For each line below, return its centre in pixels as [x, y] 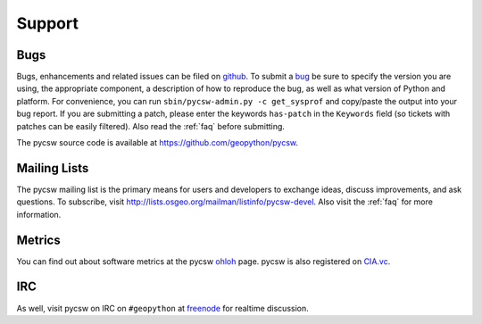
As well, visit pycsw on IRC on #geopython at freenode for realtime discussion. [162, 308]
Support [48, 23]
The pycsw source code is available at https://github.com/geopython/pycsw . [158, 143]
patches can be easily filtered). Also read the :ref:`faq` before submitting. [151, 126]
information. [39, 214]
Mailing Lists [53, 168]
